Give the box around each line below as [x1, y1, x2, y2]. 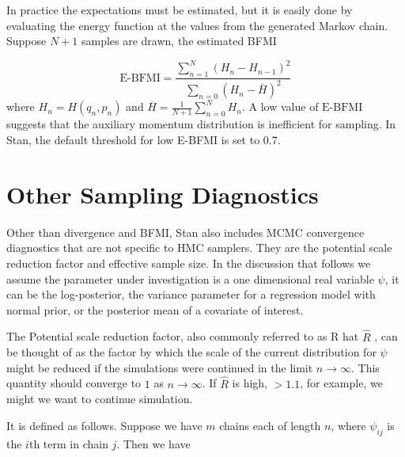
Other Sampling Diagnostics [6, 177, 319, 210]
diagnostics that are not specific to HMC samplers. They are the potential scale [6, 239, 392, 256]
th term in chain [28, 435, 108, 451]
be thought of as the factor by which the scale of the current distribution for [6, 344, 377, 360]
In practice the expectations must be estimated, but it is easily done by [6, 2, 353, 17]
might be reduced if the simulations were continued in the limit [6, 359, 313, 375]
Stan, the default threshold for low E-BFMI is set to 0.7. [6, 131, 281, 148]
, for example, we [300, 375, 383, 391]
